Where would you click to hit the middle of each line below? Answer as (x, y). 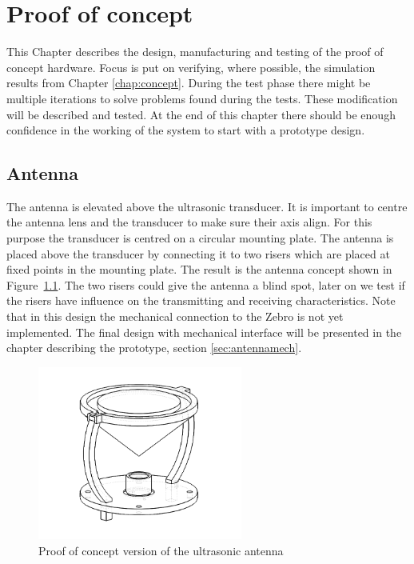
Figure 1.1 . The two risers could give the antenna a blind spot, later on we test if (206, 284)
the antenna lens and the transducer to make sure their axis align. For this (189, 222)
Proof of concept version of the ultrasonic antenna (161, 551)
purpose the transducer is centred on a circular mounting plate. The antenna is (200, 238)
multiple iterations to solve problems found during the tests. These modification (202, 98)
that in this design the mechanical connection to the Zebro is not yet (175, 316)
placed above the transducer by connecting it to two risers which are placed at (198, 253)
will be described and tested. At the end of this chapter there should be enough (201, 114)
